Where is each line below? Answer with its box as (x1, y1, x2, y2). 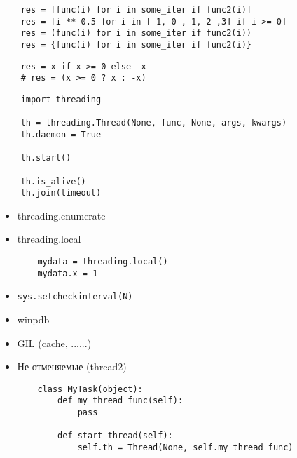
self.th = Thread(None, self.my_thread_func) (77, 443, 293, 453)
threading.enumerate (17, 208, 106, 222)
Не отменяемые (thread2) (17, 359, 127, 374)
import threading (20, 94, 102, 105)
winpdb (17, 312, 50, 326)
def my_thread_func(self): (57, 396, 184, 406)
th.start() (20, 153, 71, 163)
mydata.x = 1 (37, 268, 98, 278)
